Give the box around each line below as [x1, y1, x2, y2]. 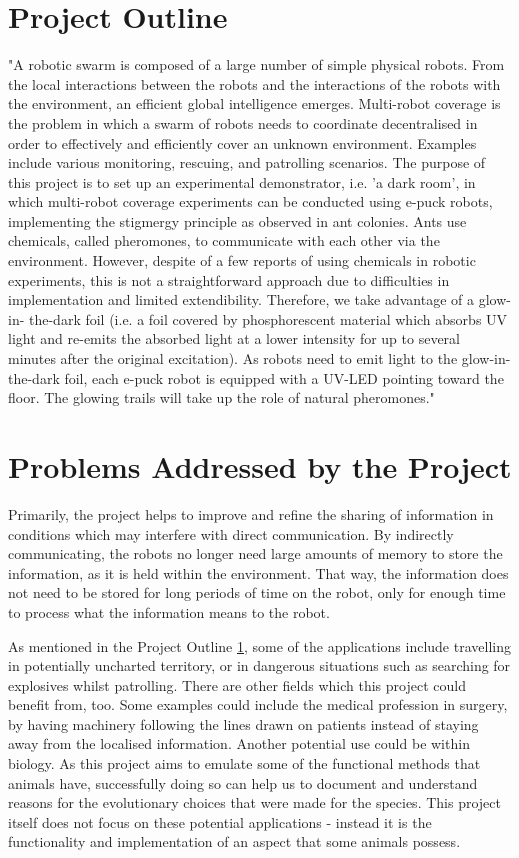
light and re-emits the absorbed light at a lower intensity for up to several [8, 328, 460, 349]
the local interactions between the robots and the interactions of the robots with [8, 73, 501, 94]
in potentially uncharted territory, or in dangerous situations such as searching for [8, 655, 511, 676]
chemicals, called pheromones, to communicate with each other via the [8, 230, 440, 251]
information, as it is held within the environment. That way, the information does [8, 562, 509, 583]
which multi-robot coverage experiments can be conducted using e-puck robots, [8, 191, 493, 212]
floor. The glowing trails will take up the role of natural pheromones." [8, 387, 435, 408]
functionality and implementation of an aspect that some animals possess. [8, 831, 461, 852]
